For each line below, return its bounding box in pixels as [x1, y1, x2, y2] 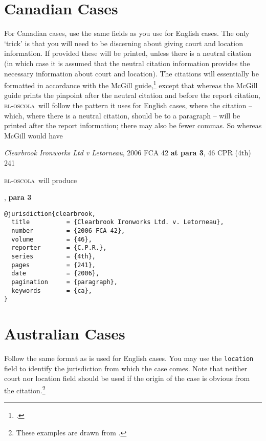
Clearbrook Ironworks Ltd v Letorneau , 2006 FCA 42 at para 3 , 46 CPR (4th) [4, 147, 251, 158]
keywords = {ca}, [11, 287, 92, 294]
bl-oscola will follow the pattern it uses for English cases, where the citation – [4, 99, 253, 110]
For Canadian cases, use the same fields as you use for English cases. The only [4, 28, 250, 38]
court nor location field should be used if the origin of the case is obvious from [4, 373, 250, 384]
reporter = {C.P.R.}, [11, 244, 107, 252]
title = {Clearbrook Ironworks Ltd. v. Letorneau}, [11, 218, 224, 226]
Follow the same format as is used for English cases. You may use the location [4, 353, 254, 364]
